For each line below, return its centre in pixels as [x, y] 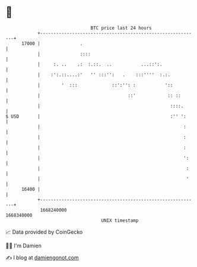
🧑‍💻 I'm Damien [24, 246]
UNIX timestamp [120, 220]
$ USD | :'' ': [96, 116]
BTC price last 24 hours [121, 28]
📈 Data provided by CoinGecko [44, 232]
